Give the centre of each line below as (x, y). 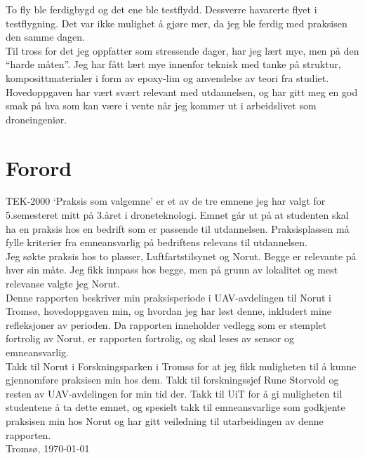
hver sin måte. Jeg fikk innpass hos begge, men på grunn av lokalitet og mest (172, 270)
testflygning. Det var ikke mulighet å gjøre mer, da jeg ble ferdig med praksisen (177, 23)
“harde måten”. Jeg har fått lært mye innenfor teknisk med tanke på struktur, (173, 64)
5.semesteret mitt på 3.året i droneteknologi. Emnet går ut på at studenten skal (177, 215)
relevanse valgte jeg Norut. (63, 284)
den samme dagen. (45, 37)
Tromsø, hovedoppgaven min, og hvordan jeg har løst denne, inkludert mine (168, 311)
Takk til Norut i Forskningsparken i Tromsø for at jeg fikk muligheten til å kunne (181, 366)
